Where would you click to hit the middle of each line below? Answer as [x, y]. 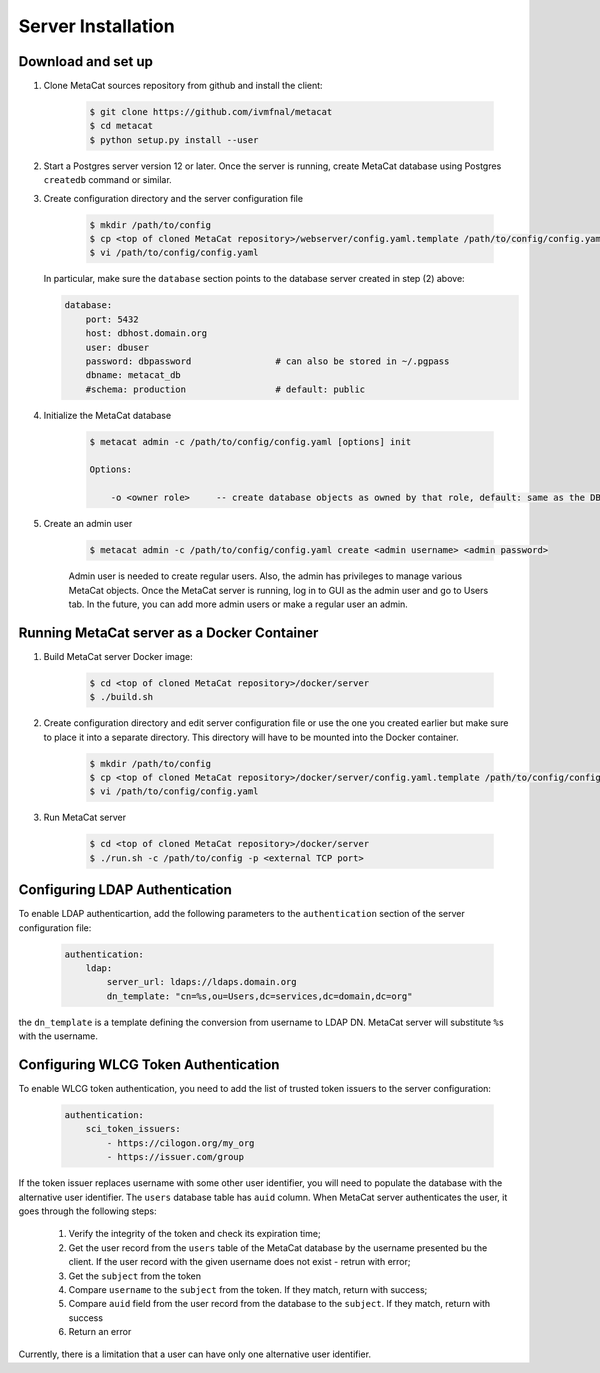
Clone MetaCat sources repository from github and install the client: [183, 86]
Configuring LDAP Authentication [125, 890]
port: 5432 [112, 319]
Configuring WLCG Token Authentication [149, 1064]
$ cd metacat [121, 126]
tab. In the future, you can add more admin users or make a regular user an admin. [238, 604]
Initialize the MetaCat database [107, 415]
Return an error [100, 1332]
